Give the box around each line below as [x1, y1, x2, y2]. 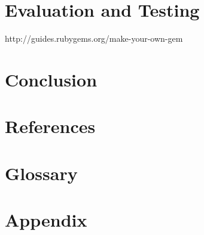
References [5, 114, 96, 138]
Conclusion [5, 67, 98, 91]
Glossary [5, 160, 78, 185]
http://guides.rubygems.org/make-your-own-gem [5, 32, 183, 45]
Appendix [5, 208, 87, 232]
